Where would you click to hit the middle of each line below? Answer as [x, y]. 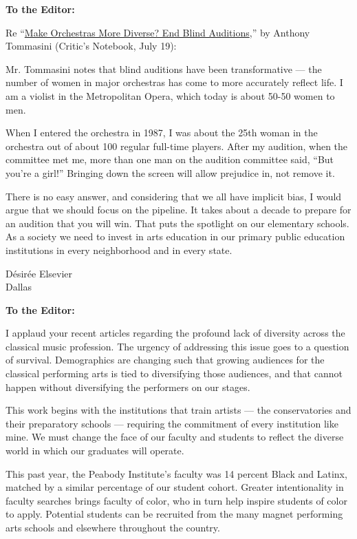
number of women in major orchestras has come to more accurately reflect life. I [174, 82]
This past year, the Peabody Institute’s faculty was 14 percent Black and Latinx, [176, 473]
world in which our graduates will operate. [95, 451]
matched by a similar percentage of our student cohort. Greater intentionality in [175, 487]
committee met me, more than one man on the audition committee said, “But [170, 159]
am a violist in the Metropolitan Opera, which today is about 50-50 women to [170, 95]
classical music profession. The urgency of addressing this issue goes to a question [177, 346]
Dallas [19, 287]
